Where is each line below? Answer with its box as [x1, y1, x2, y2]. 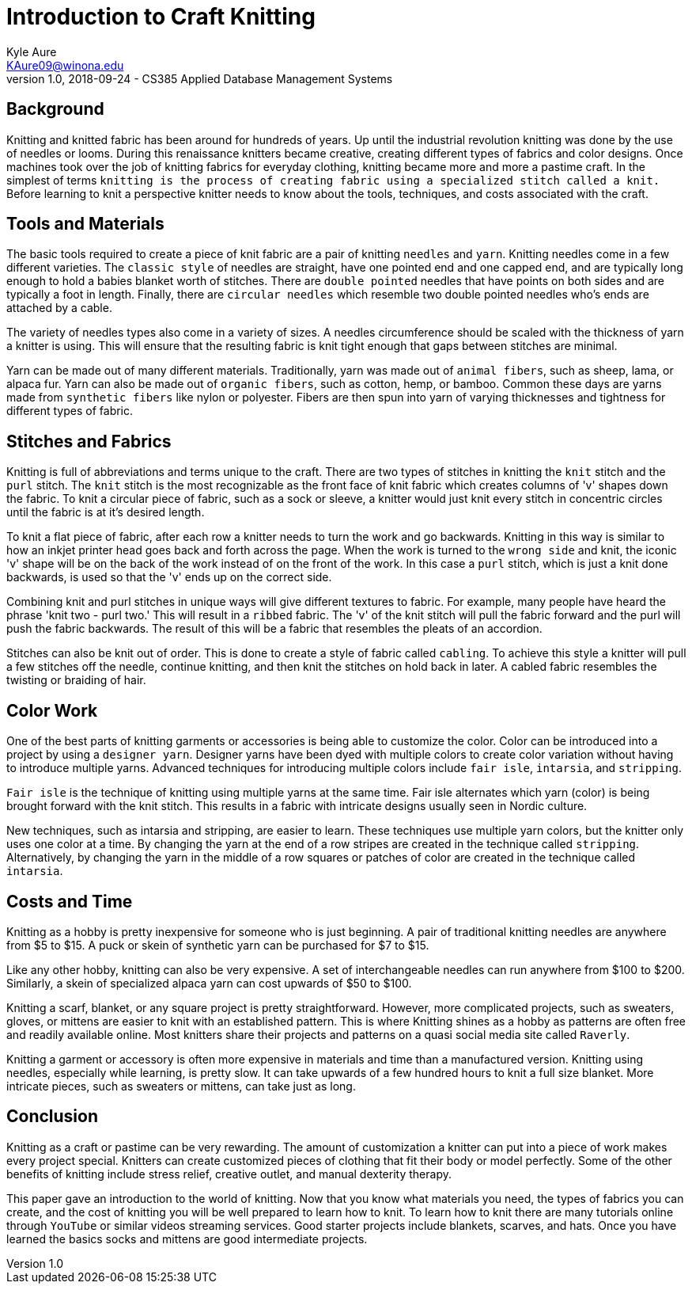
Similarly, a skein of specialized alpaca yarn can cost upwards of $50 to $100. [6, 976, 412, 990]
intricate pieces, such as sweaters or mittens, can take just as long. [6, 1079, 356, 1093]
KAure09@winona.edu [6, 58, 124, 72]
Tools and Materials [6, 214, 164, 234]
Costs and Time [6, 891, 133, 911]
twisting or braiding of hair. [6, 673, 146, 687]
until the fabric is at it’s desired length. [6, 505, 205, 519]
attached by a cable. [6, 301, 112, 315]
